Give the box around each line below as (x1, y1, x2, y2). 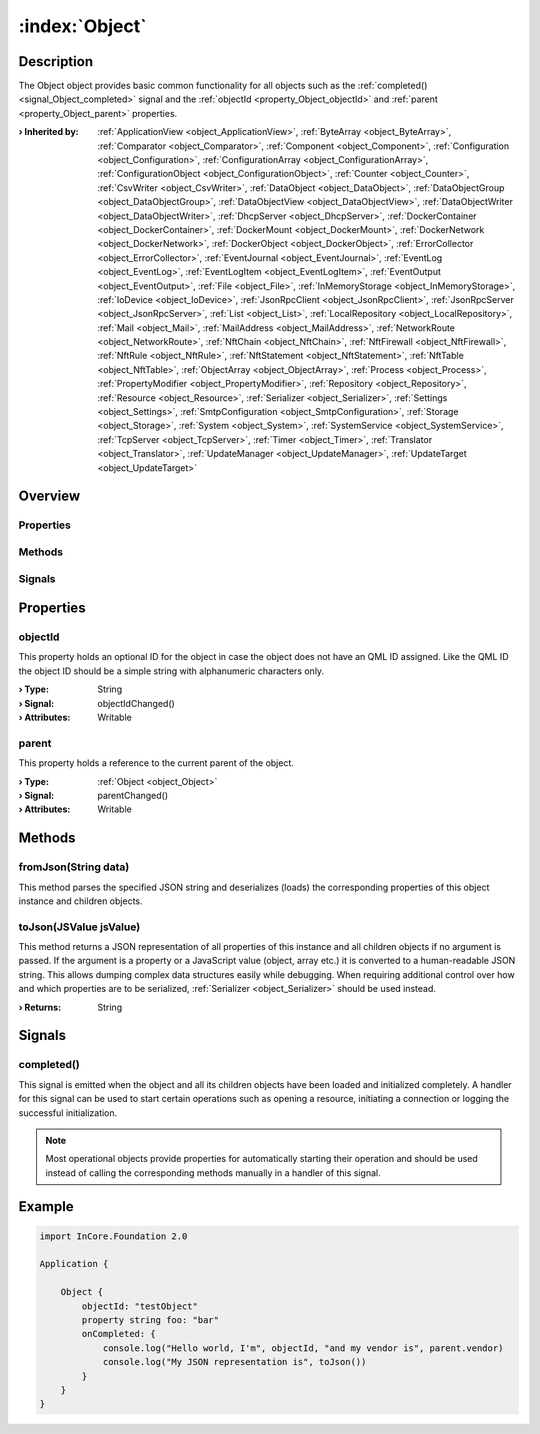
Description (18, 53, 94, 70)
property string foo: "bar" (81, 1315, 220, 1326)
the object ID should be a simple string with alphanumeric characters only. (18, 665, 325, 677)
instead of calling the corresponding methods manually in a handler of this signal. (45, 1166, 381, 1179)
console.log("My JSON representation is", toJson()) (102, 1356, 367, 1368)
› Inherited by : (18, 126, 79, 138)
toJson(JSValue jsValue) (18, 920, 141, 934)
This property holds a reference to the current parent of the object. (18, 757, 295, 769)
